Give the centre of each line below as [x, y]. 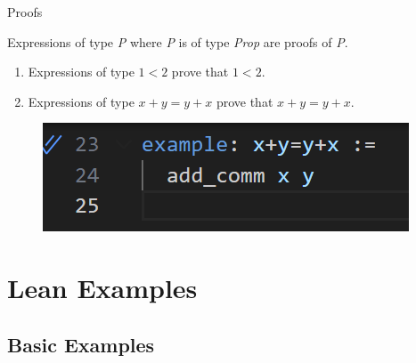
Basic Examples [81, 344]
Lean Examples [102, 288]
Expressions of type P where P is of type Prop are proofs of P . [178, 41]
